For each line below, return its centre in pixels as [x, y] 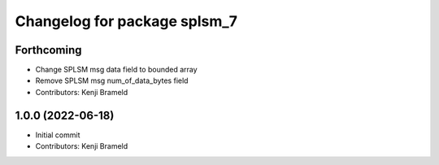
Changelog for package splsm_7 [126, 21]
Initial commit [58, 135]
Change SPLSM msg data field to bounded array [117, 70]
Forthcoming [48, 50]
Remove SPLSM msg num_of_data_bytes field [112, 80]
